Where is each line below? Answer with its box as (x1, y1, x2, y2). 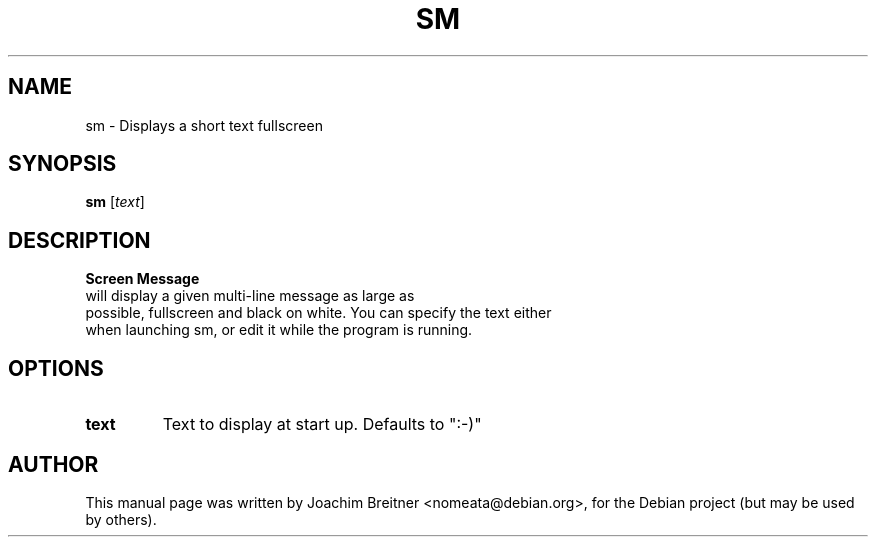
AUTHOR (8, 451, 99, 477)
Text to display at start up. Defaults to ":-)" (162, 414, 482, 435)
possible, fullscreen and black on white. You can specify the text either (85, 304, 552, 322)
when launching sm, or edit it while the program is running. (85, 321, 473, 339)
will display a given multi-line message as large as (85, 287, 415, 305)
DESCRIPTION (8, 227, 151, 253)
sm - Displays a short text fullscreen (85, 116, 323, 134)
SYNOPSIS (8, 151, 117, 177)
